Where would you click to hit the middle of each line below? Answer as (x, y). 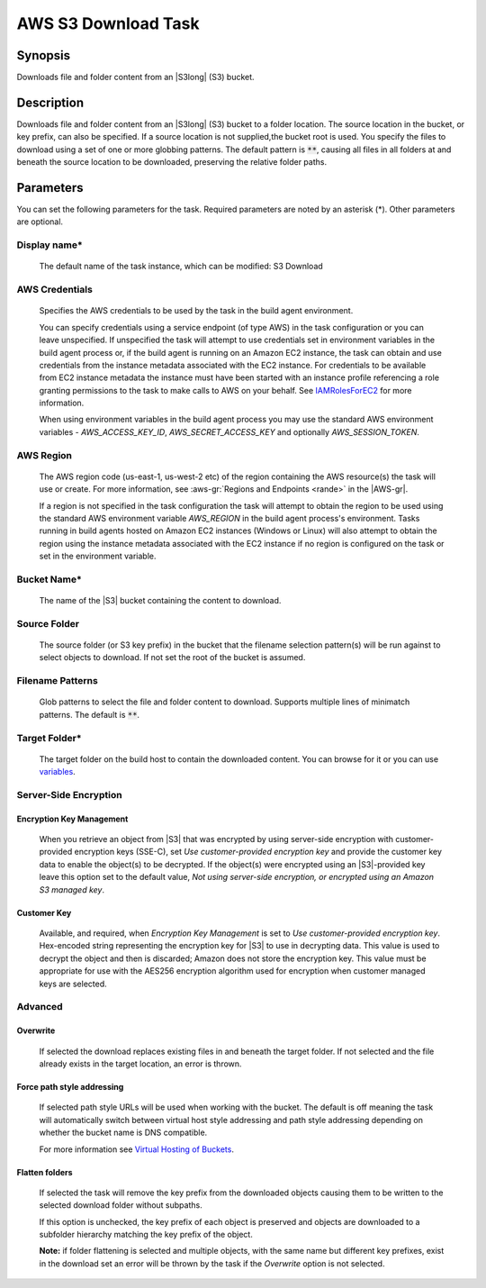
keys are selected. (73, 984)
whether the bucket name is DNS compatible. (123, 1133)
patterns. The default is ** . (89, 714)
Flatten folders (45, 1172)
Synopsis (44, 55)
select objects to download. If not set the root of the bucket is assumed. (172, 658)
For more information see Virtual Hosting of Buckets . (136, 1149)
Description (50, 102)
